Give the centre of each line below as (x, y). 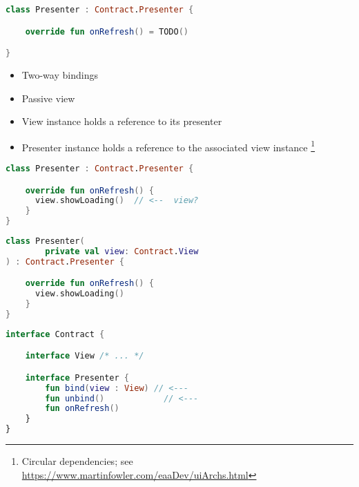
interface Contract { (55, 334)
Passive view (48, 98)
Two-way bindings (60, 74)
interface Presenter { (77, 378)
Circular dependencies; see (77, 461)
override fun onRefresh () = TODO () (107, 31)
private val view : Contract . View (122, 251)
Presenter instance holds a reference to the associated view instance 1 (168, 146)
